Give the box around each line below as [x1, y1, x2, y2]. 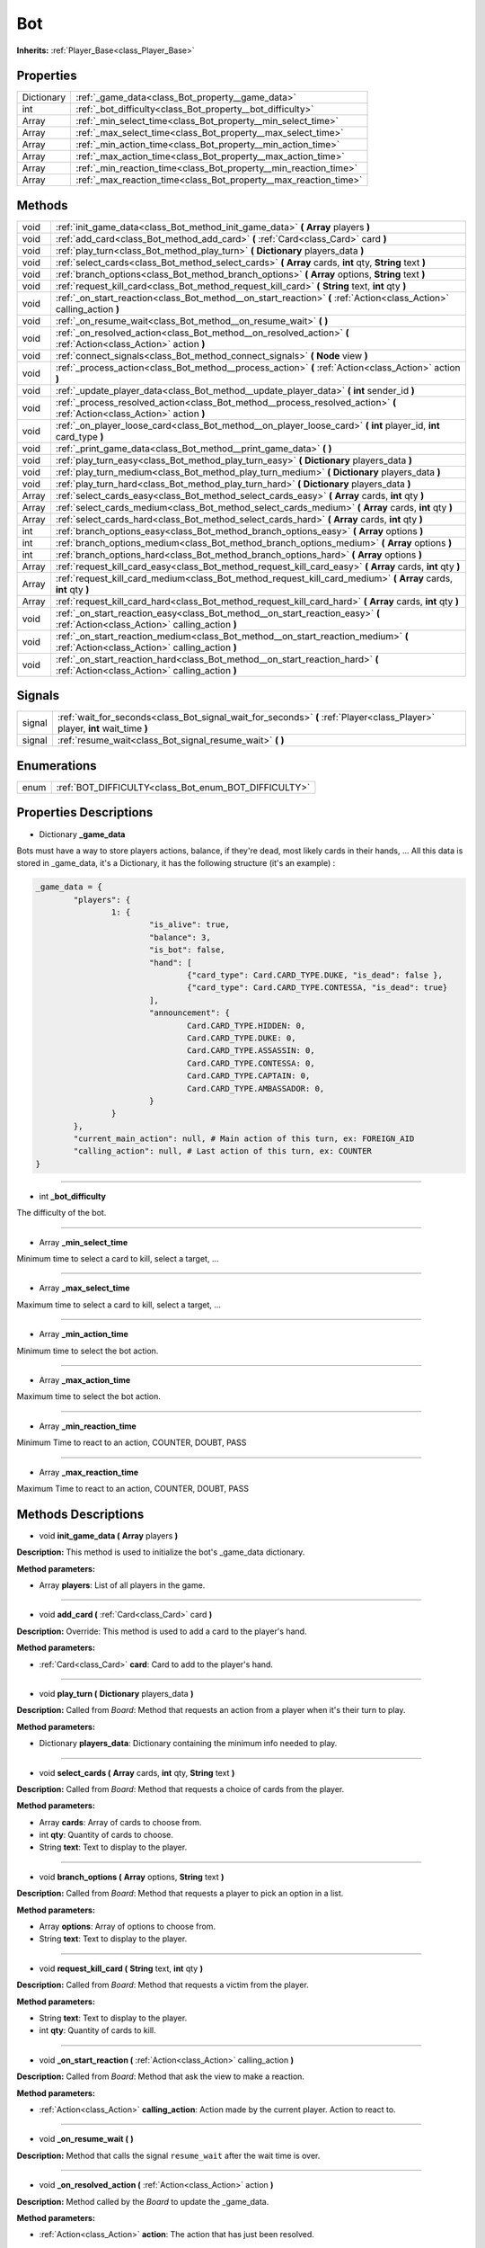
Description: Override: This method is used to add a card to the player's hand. [16, 1626, 307, 1637]
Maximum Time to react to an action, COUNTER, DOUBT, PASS [16, 1483, 249, 1494]
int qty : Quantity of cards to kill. [39, 2025, 156, 2036]
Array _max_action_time [39, 1374, 131, 1385]
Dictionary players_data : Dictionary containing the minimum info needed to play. [39, 1738, 338, 1749]
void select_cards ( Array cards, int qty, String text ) [39, 1767, 235, 1778]
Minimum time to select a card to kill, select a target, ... [16, 1253, 219, 1264]
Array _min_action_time [39, 1329, 129, 1340]
